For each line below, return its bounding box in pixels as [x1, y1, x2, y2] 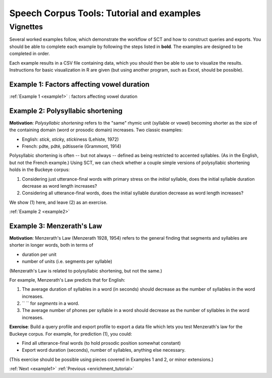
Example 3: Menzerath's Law [9, 222, 102, 230]
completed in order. [9, 50, 50, 57]
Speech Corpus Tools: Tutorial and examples [9, 8, 201, 19]
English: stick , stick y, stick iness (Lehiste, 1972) [22, 136, 119, 142]
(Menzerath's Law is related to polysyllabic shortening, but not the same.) [9, 267, 162, 274]
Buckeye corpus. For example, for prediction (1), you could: [9, 331, 132, 337]
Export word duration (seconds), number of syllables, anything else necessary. [22, 347, 186, 353]
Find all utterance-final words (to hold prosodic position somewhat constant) [22, 340, 181, 346]
